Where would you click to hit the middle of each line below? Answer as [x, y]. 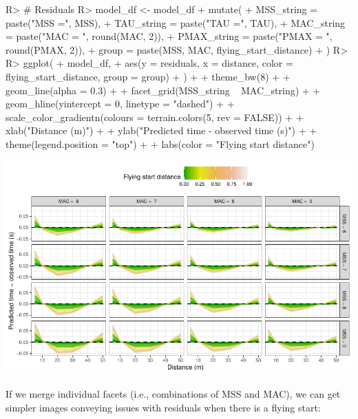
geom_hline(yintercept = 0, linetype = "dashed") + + [120, 104]
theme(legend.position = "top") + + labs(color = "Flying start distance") [160, 143]
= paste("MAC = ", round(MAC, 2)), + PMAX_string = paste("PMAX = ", [169, 36]
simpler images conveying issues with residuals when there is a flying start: [163, 407]
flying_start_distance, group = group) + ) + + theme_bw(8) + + [148, 76]
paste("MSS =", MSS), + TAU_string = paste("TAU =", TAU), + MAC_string [176, 22]
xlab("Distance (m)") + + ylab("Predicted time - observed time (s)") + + [161, 130]
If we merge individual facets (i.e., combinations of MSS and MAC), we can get [173, 393]
